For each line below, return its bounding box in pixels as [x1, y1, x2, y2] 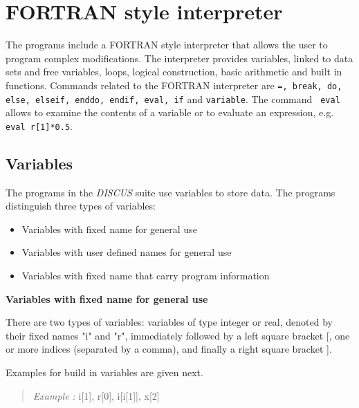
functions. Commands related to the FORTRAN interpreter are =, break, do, [6, 77, 342, 92]
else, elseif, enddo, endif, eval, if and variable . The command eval [6, 91, 340, 106]
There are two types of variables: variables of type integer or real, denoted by [6, 315, 333, 329]
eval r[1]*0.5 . [6, 118, 73, 133]
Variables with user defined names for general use [21, 245, 232, 259]
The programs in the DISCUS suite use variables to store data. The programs [6, 185, 335, 199]
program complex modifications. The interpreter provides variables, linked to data [6, 50, 353, 65]
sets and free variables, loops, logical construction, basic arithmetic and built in [6, 64, 342, 79]
